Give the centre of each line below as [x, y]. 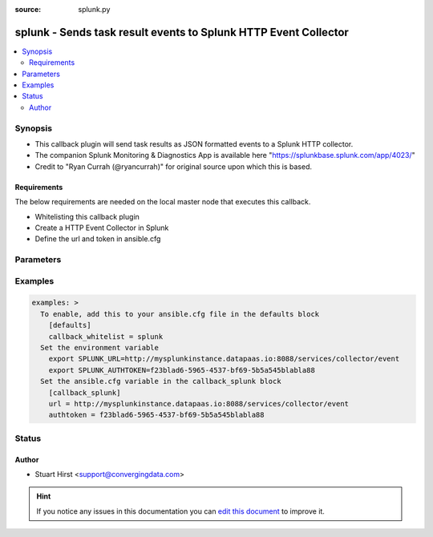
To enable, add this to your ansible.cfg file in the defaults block [180, 314]
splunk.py [94, 9]
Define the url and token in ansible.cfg [98, 239]
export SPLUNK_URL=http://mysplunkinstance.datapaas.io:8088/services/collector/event [224, 359]
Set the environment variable [100, 348]
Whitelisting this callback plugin [87, 216]
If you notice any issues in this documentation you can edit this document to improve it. [180, 511]
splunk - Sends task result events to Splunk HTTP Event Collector [182, 32]
